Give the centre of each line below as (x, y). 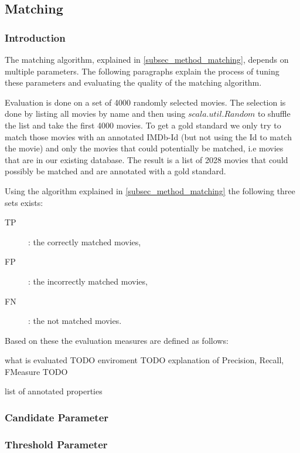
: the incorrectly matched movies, (88, 281)
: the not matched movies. (75, 321)
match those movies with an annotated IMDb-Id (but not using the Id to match (149, 136)
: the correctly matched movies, (85, 241)
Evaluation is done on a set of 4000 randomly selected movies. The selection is (145, 102)
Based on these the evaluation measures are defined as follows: (117, 340)
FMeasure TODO (36, 371)
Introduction (35, 37)
